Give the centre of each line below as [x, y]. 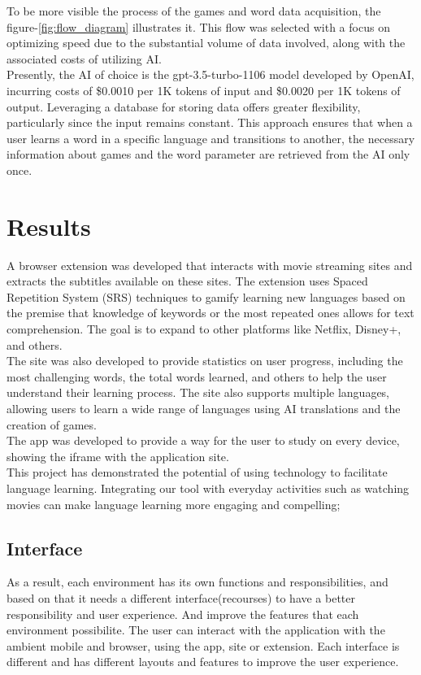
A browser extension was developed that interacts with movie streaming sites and [210, 265]
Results [49, 226]
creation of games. [52, 424]
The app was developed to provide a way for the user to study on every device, [203, 440]
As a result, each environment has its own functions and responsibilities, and [197, 582]
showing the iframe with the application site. [118, 456]
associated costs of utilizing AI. [84, 58]
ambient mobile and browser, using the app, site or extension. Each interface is [203, 645]
